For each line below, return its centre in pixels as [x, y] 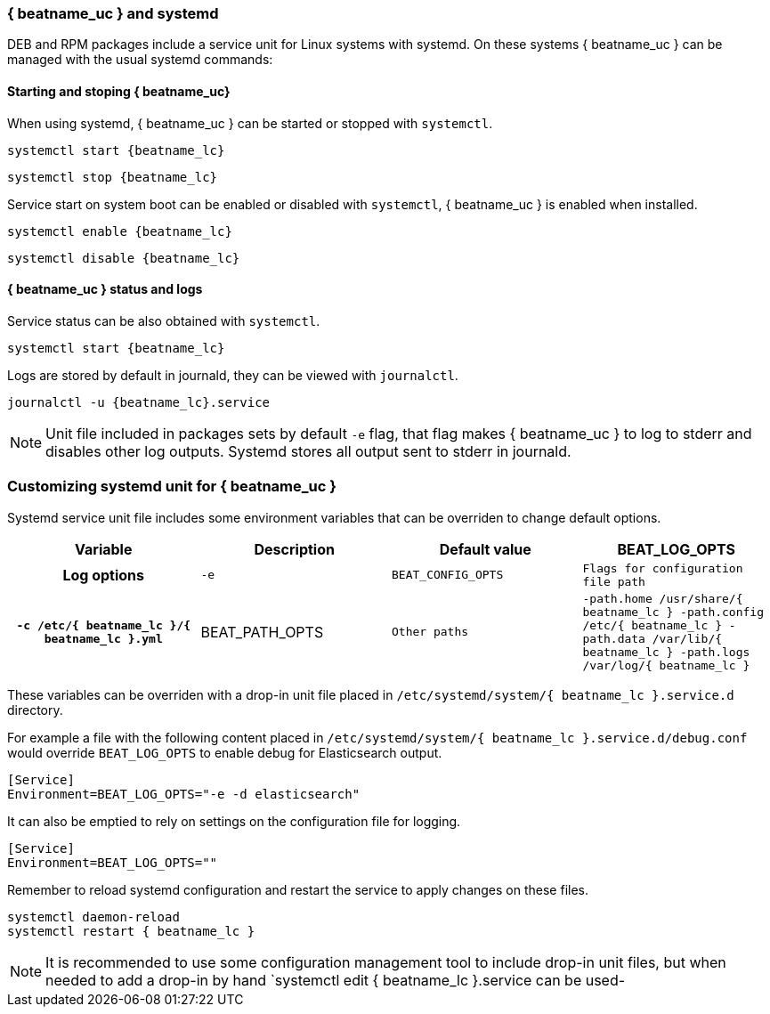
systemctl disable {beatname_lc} [124, 258]
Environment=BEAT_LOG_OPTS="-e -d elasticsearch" [184, 794]
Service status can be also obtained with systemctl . [164, 320]
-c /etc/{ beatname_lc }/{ [104, 625]
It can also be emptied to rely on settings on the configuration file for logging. [234, 821]
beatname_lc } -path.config [673, 612]
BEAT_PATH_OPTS [262, 632]
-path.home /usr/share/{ [663, 598]
